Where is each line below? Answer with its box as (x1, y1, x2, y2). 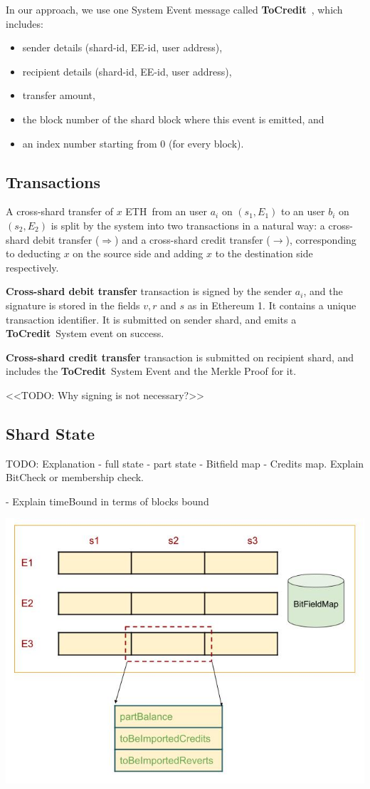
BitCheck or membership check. (6, 470, 144, 485)
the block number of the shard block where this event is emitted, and (22, 111, 324, 126)
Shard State (6, 422, 95, 444)
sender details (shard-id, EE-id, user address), (22, 40, 223, 55)
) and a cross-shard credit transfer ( (115, 232, 270, 247)
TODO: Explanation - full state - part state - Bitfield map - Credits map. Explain (6, 455, 364, 470)
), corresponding (285, 232, 356, 247)
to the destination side (215, 246, 313, 261)
